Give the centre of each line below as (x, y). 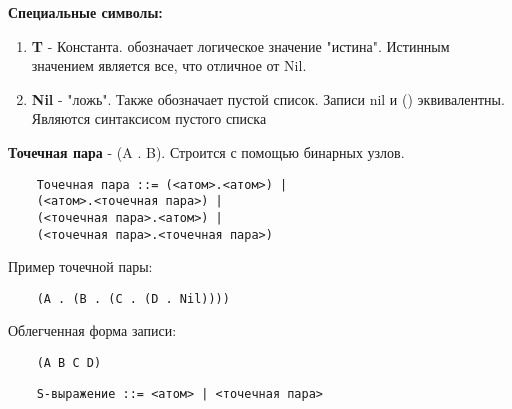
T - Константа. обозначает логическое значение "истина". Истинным (240, 45)
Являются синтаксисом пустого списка (149, 118)
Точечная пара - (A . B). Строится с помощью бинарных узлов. (206, 151)
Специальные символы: (85, 12)
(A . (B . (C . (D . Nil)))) (133, 298)
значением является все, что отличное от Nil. (169, 65)
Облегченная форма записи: (92, 330)
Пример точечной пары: (80, 266)
